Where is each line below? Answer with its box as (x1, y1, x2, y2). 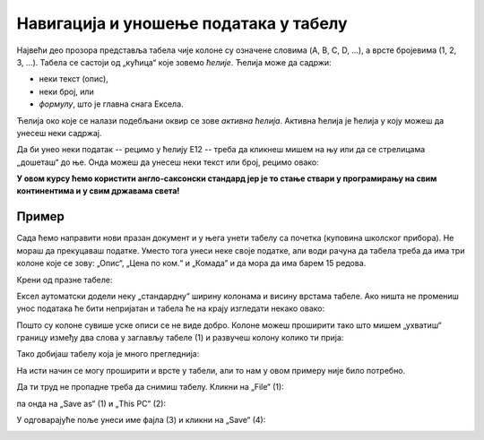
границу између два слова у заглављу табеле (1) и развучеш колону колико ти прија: (16, 332, 344, 343)
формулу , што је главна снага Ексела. (39, 99, 184, 109)
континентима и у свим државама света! (16, 185, 180, 196)
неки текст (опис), (39, 73, 109, 84)
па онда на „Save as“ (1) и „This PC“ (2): (16, 398, 166, 409)
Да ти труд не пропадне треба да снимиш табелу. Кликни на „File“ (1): (16, 382, 284, 393)
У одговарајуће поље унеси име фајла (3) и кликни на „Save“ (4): (16, 415, 266, 426)
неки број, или (39, 86, 94, 97)
